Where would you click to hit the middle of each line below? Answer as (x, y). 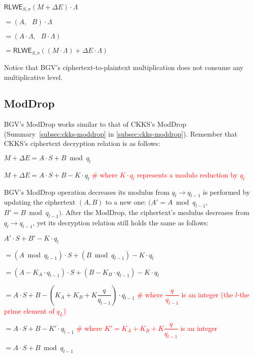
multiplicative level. (33, 77)
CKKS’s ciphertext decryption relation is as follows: (82, 143)
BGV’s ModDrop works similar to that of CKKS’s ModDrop (95, 124)
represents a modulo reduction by (187, 174)
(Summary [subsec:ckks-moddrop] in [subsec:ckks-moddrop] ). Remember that (121, 133)
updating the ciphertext (40, 202)
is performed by (226, 192)
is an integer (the (207, 294)
